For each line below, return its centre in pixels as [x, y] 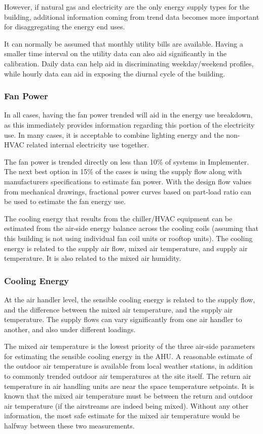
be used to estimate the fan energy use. [65, 201]
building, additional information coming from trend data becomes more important [132, 16]
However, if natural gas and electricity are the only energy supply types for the [127, 7]
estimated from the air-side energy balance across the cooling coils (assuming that [131, 228]
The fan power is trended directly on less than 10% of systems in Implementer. [127, 161]
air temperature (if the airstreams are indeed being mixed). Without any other [126, 405]
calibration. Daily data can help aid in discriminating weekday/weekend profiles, [129, 63]
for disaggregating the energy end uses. [65, 27]
